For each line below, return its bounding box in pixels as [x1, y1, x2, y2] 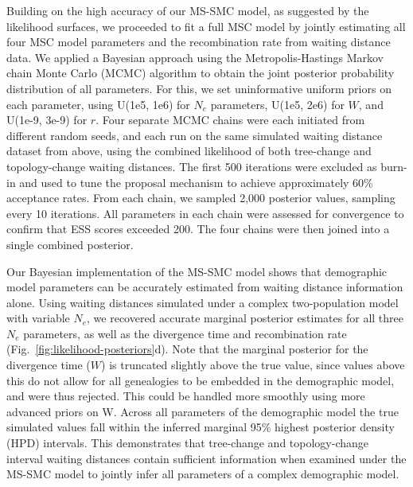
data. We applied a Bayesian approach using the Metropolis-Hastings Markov [6, 49, 384, 65]
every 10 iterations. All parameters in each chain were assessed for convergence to [6, 205, 404, 221]
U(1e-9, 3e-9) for [6, 111, 88, 128]
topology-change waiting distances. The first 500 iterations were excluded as [6, 158, 377, 174]
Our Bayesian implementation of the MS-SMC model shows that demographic [6, 263, 388, 279]
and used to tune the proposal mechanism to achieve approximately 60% [19, 173, 373, 190]
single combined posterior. [6, 236, 134, 252]
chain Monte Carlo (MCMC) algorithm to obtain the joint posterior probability [6, 64, 395, 81]
